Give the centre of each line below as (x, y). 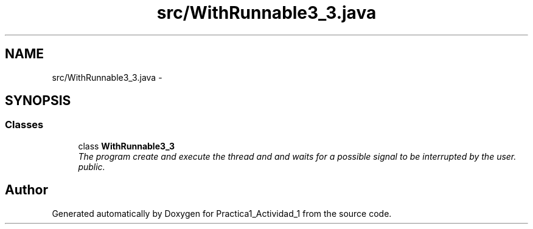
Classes (24, 125)
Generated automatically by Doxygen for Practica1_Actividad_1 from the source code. (222, 213)
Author (26, 190)
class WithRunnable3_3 (127, 146)
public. (92, 166)
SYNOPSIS (38, 101)
